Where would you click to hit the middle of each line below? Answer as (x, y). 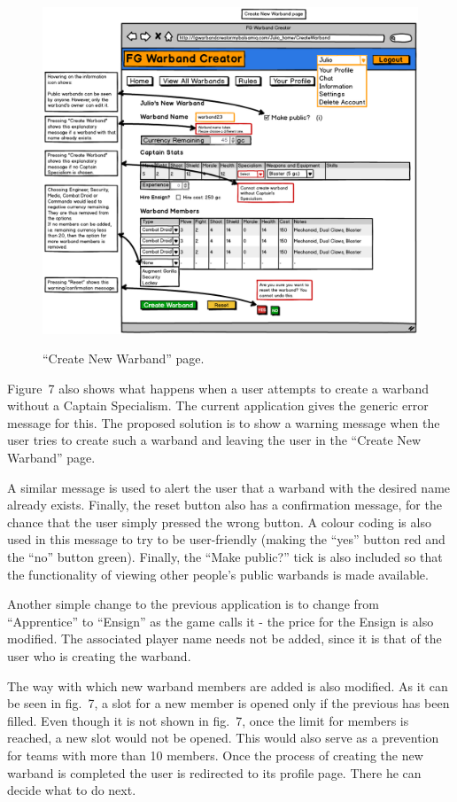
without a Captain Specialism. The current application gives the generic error (218, 405)
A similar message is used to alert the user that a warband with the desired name (229, 487)
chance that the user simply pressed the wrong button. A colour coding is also (219, 522)
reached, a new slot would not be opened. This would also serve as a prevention (223, 738)
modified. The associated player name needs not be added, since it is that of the (225, 638)
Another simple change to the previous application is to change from (193, 604)
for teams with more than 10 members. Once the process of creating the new (215, 755)
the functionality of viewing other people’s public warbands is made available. (218, 574)
